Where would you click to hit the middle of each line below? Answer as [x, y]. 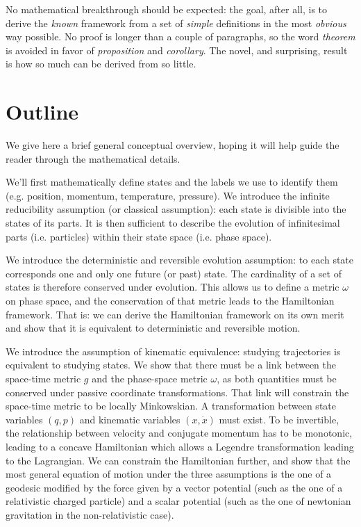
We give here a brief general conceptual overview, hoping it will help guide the [173, 145]
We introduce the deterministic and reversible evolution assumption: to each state [180, 260]
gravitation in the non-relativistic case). [90, 514]
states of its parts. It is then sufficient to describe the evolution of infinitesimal [173, 223]
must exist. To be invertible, [279, 419]
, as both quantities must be [277, 378]
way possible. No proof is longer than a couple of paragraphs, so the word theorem [180, 37]
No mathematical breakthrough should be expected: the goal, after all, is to [167, 9]
